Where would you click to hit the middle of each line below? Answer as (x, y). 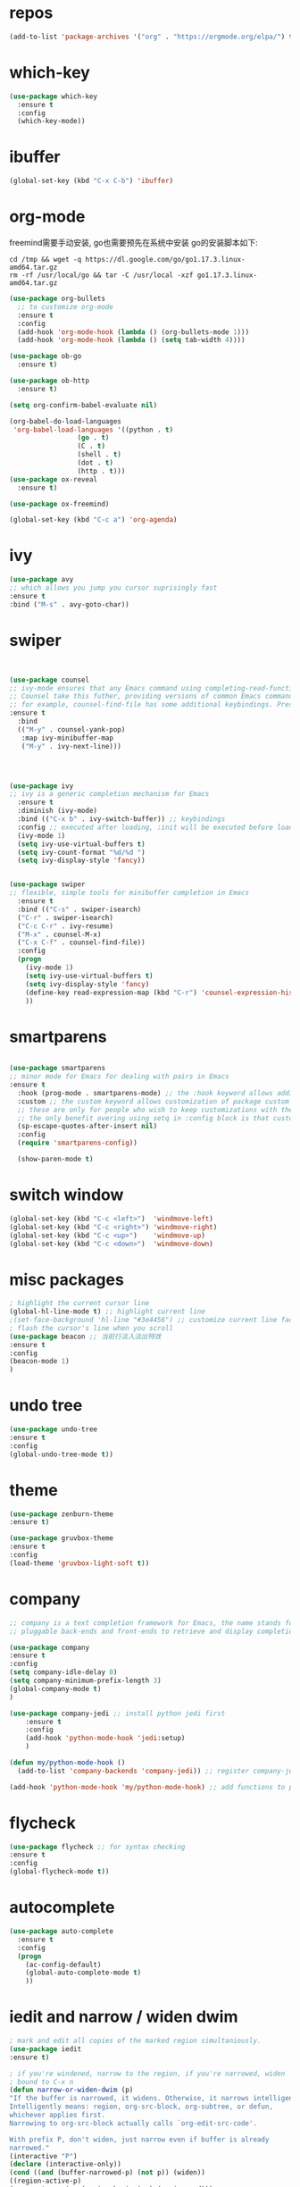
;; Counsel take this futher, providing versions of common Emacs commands (153, 696)
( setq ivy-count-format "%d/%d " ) (81, 852)
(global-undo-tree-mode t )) (62, 1454)
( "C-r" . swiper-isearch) (66, 918)
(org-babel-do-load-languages (66, 421)
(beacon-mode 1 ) (39, 1362)
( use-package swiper (48, 884)
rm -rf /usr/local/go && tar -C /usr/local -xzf (101, 275)
